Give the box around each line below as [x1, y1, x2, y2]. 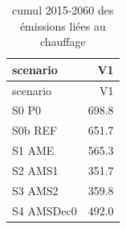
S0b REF [12, 122, 58, 139]
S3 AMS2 [12, 181, 59, 198]
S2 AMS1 [12, 162, 59, 178]
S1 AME [12, 142, 55, 159]
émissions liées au [19, 17, 106, 34]
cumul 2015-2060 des [12, 2, 114, 18]
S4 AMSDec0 [12, 202, 77, 219]
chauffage [39, 33, 86, 50]
